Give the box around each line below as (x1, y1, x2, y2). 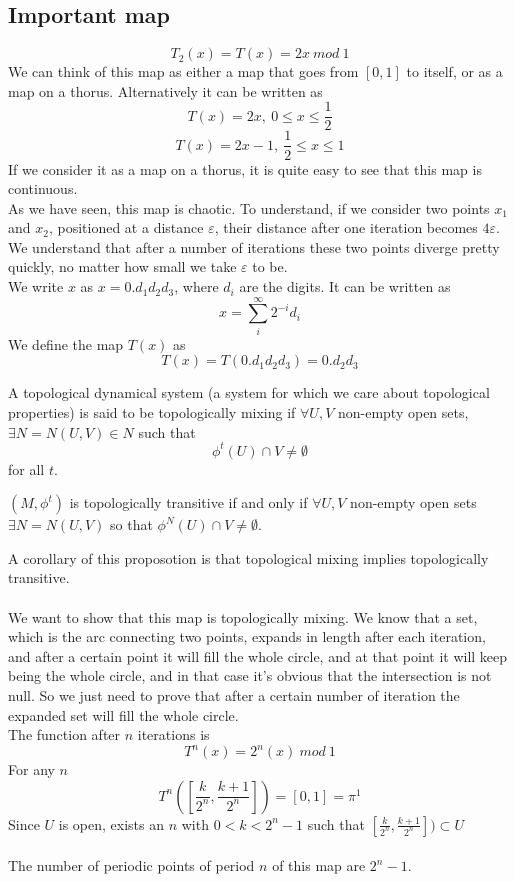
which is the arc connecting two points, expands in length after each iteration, (8, 626, 486, 647)
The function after (8, 724, 121, 745)
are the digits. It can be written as (239, 276, 451, 297)
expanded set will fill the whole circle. (8, 704, 239, 725)
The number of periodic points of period (8, 855, 255, 876)
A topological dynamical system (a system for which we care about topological (8, 382, 490, 403)
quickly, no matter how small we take (8, 256, 237, 277)
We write (8, 276, 64, 297)
